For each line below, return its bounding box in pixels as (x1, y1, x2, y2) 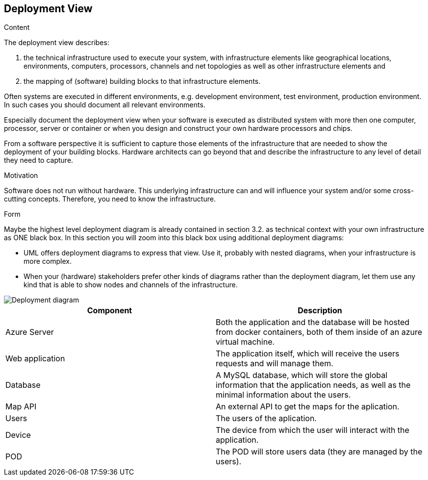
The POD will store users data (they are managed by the (216, 447, 423, 457)
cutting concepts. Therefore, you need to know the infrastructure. (4, 195, 216, 203)
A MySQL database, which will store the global (216, 370, 388, 380)
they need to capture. (4, 156, 74, 165)
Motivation (4, 171, 38, 180)
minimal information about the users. (216, 390, 351, 400)
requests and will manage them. (216, 358, 333, 369)
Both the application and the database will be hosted (216, 317, 410, 328)
